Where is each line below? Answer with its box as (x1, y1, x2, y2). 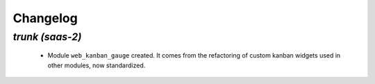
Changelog (12, 10, 78, 26)
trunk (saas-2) (12, 31, 82, 43)
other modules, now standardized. (47, 61, 146, 69)
